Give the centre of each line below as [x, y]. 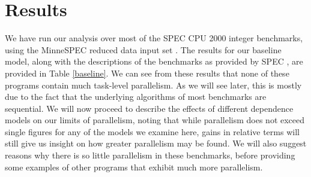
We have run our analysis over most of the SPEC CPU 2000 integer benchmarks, [154, 38]
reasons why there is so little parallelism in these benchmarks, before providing [150, 155]
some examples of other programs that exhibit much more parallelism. [134, 167]
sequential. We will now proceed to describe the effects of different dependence [149, 108]
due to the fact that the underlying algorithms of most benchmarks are [136, 97]
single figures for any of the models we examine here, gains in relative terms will [152, 131]
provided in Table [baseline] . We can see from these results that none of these [147, 73]
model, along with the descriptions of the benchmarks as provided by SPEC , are [154, 61]
